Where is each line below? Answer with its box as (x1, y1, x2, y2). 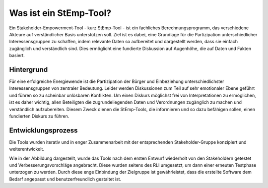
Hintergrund (9, 65, 48, 74)
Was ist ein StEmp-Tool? (9, 7, 112, 18)
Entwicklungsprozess (9, 126, 78, 134)
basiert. (9, 53, 25, 59)
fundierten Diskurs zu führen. (9, 113, 69, 119)
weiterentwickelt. (9, 146, 45, 152)
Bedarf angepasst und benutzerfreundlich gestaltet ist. (9, 176, 122, 182)
